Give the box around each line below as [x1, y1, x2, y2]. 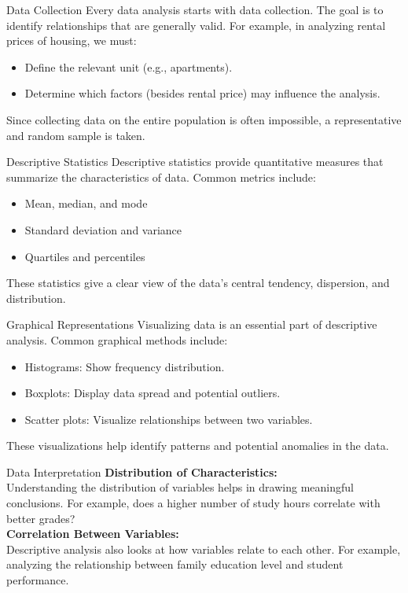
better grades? [6, 510, 75, 526]
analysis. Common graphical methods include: [6, 331, 228, 348]
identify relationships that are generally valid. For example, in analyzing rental [6, 17, 386, 33]
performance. [6, 572, 69, 588]
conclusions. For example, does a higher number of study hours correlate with [6, 495, 380, 511]
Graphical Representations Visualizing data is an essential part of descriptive [6, 316, 377, 333]
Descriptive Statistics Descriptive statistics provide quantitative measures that [6, 153, 384, 170]
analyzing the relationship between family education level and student [6, 556, 344, 573]
